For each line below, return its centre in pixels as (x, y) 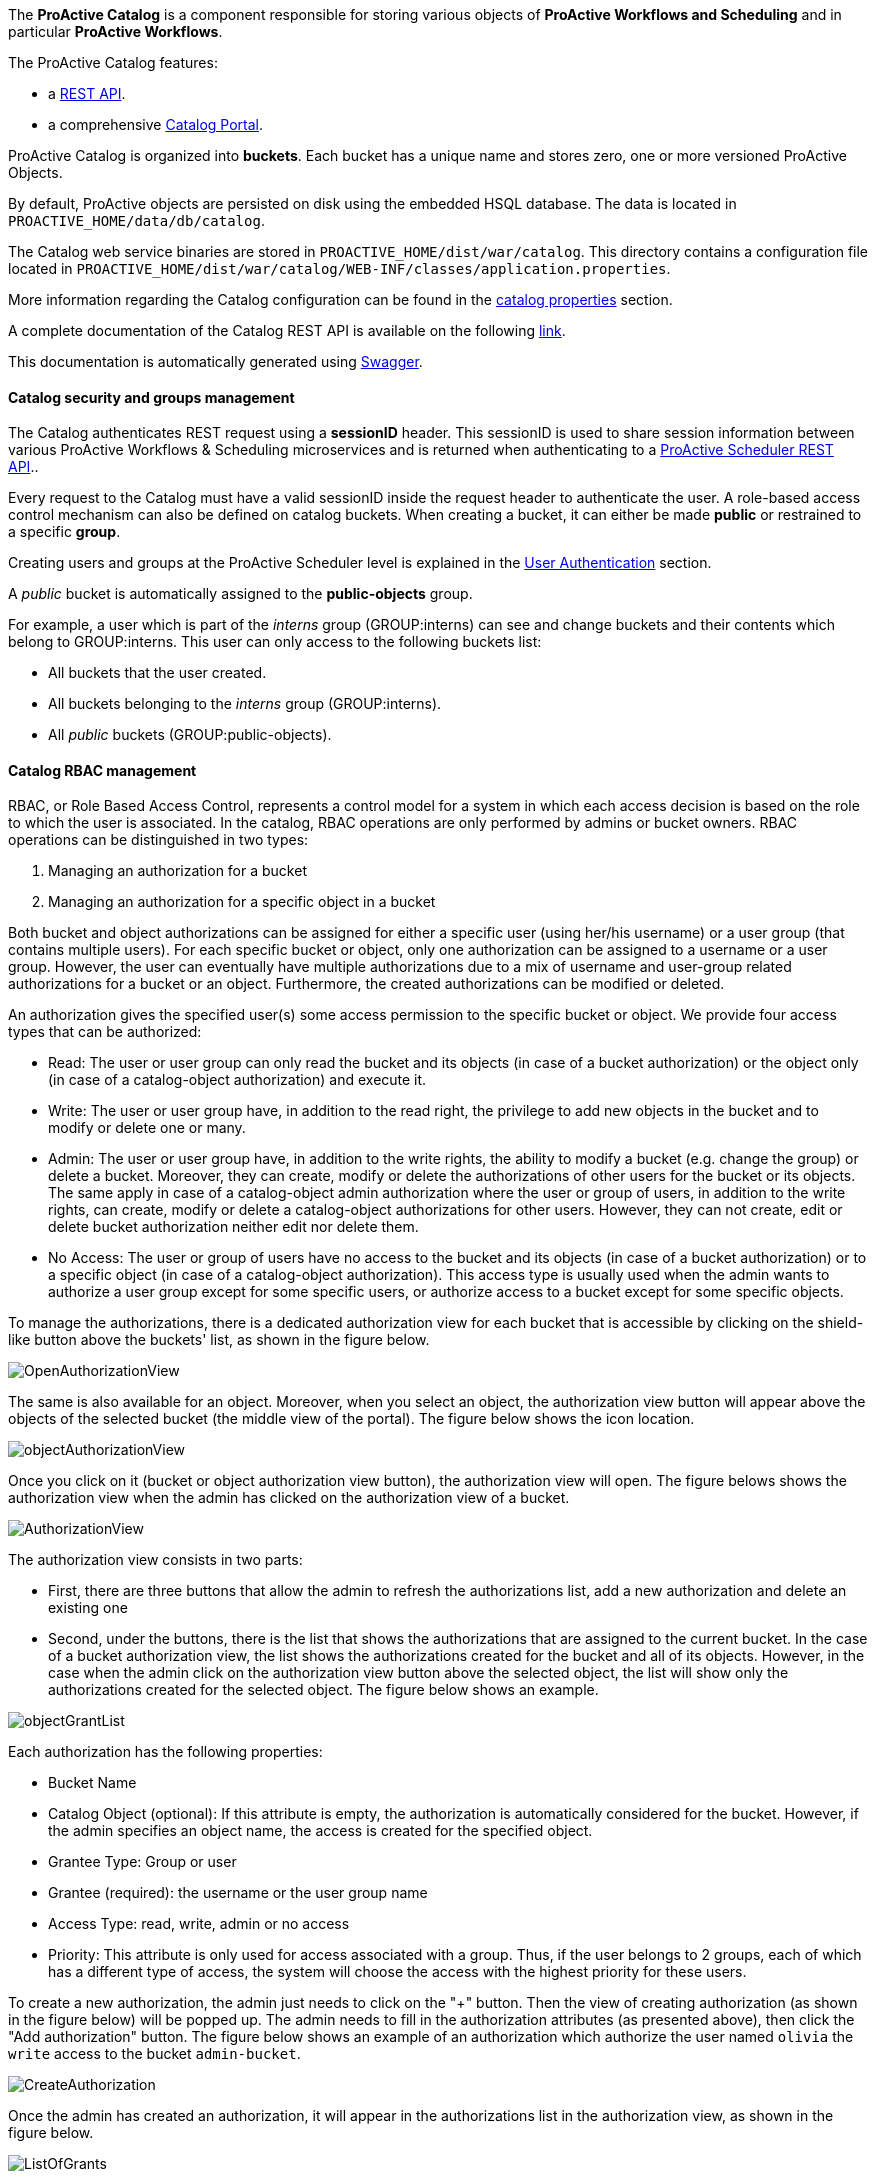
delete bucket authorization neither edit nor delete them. (233, 1227)
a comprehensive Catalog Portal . (156, 124)
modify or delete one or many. (147, 1128)
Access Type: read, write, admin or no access (199, 1924)
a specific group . (64, 532)
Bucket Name (92, 1783)
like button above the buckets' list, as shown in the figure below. (219, 1340)
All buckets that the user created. (157, 673)
